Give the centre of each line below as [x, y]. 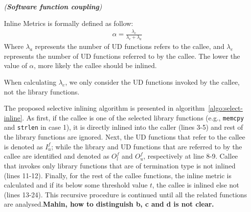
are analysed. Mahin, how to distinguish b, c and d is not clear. [109, 204]
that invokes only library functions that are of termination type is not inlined [120, 165]
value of [16, 65]
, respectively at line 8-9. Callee [191, 156]
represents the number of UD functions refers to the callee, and [130, 46]
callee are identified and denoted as [57, 156]
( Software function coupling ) [53, 6]
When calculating [30, 82]
